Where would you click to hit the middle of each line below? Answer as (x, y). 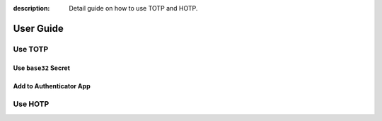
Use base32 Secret (42, 68)
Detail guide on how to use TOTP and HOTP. (133, 8)
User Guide (38, 28)
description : (31, 8)
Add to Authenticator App (52, 86)
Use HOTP (31, 104)
